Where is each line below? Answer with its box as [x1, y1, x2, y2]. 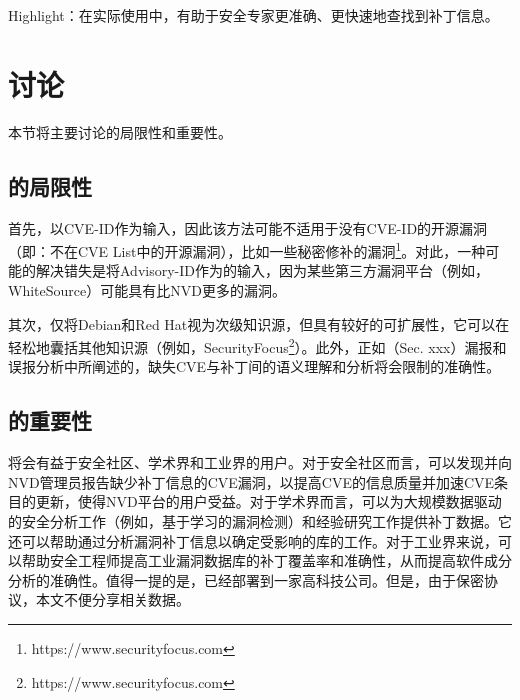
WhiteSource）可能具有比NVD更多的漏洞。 [8, 279, 286, 300]
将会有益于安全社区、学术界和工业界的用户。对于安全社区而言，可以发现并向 [8, 452, 512, 473]
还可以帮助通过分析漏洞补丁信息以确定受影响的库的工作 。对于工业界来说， [8, 530, 498, 551]
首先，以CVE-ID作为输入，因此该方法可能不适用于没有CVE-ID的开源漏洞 [8, 217, 488, 238]
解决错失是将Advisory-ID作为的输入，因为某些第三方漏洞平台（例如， [35, 260, 489, 281]
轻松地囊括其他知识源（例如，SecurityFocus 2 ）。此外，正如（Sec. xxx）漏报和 [8, 334, 507, 357]
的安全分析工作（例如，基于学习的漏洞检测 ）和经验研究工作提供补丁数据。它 [8, 510, 512, 531]
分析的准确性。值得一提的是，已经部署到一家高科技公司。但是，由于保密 [8, 569, 484, 590]
